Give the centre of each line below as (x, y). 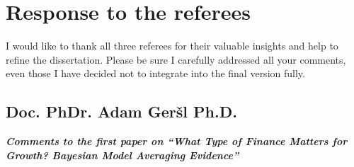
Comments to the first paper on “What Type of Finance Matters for (177, 141)
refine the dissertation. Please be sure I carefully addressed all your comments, (176, 59)
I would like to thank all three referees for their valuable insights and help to (172, 46)
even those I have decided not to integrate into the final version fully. (155, 73)
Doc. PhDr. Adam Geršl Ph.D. (121, 111)
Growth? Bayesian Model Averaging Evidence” (122, 155)
